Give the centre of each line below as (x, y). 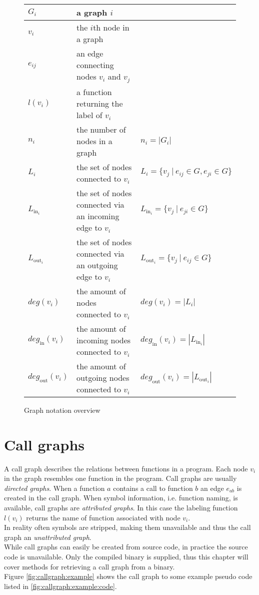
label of (89, 115)
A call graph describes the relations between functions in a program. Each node (126, 468)
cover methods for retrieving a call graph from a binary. (89, 566)
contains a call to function (153, 488)
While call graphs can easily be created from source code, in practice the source (126, 547)
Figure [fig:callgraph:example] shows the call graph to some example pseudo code (128, 576)
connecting (95, 65)
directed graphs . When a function (54, 488)
